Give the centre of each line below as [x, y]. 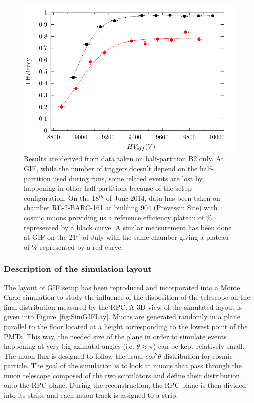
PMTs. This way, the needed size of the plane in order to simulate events [115, 336]
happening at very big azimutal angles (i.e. [69, 346]
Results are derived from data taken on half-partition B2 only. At [124, 159]
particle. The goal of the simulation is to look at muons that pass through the [123, 365]
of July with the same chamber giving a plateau [156, 237]
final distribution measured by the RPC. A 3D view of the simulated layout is [123, 307]
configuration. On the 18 [62, 198]
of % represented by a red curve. [73, 246]
